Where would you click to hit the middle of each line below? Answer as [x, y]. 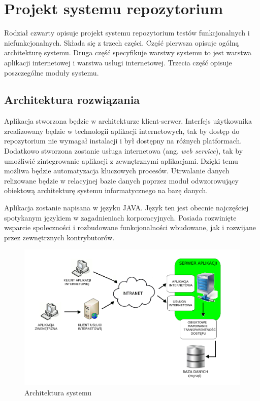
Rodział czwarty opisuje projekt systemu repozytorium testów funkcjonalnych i [127, 33]
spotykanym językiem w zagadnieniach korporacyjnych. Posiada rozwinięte [120, 217]
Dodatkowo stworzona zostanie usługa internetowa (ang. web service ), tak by [124, 151]
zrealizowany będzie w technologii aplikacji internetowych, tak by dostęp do [122, 131]
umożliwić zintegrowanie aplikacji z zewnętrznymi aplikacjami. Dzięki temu [121, 160]
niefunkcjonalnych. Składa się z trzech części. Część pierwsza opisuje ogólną [122, 42]
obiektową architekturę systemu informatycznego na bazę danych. [106, 190]
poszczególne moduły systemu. [52, 72]
